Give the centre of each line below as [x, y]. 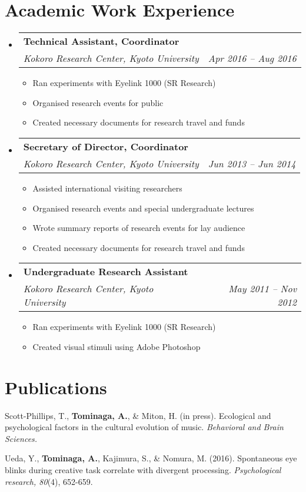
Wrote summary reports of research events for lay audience [139, 228]
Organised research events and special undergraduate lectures [143, 208]
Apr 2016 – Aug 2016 [252, 58]
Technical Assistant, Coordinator [101, 41]
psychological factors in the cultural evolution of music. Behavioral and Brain [144, 427]
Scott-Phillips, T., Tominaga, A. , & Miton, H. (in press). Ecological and [138, 415]
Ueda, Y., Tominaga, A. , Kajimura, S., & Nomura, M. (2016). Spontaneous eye [151, 458]
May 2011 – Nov [262, 289]
